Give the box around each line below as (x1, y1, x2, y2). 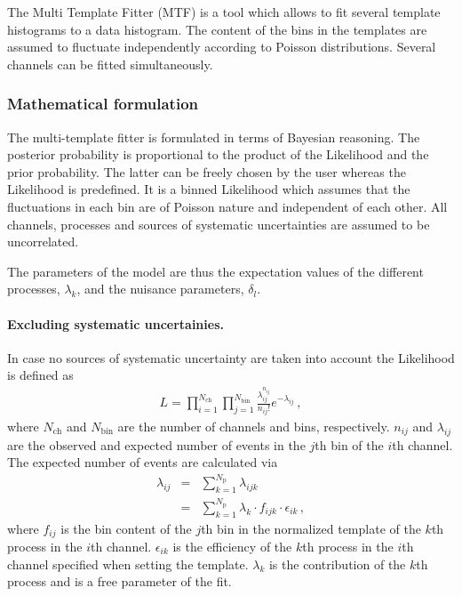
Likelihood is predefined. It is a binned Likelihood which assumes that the (7, 180, 410, 198)
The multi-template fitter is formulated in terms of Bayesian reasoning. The (7, 127, 420, 146)
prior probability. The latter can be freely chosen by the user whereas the (7, 162, 406, 181)
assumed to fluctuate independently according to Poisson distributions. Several (7, 37, 436, 56)
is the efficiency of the (172, 536, 292, 555)
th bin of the (315, 435, 384, 454)
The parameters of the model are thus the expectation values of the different (7, 262, 424, 280)
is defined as (7, 366, 74, 384)
